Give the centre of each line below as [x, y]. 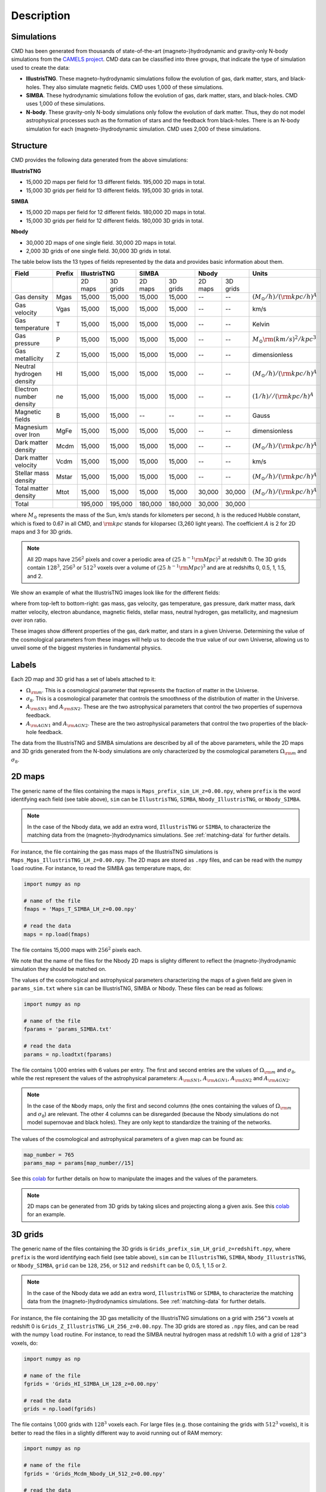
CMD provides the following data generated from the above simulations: [99, 160]
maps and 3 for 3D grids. [42, 532]
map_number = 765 [49, 1155]
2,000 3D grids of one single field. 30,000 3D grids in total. [99, 251]
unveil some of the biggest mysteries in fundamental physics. [87, 648]
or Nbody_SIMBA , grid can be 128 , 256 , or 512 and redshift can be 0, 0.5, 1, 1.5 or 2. [119, 1266]
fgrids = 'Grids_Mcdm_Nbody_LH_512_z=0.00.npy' [94, 1473]
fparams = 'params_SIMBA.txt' [68, 1029]
